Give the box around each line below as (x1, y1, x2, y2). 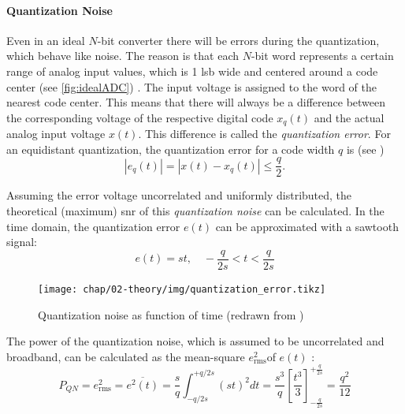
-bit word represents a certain (251, 47, 394, 64)
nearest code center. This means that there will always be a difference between (6, 94, 386, 110)
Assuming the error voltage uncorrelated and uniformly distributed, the (6, 187, 352, 203)
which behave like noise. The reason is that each (6, 47, 240, 64)
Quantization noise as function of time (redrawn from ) (38, 306, 304, 323)
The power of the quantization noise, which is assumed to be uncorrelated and (6, 333, 385, 349)
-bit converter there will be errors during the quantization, (97, 32, 380, 48)
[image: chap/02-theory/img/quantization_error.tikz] (38, 283, 326, 295)
